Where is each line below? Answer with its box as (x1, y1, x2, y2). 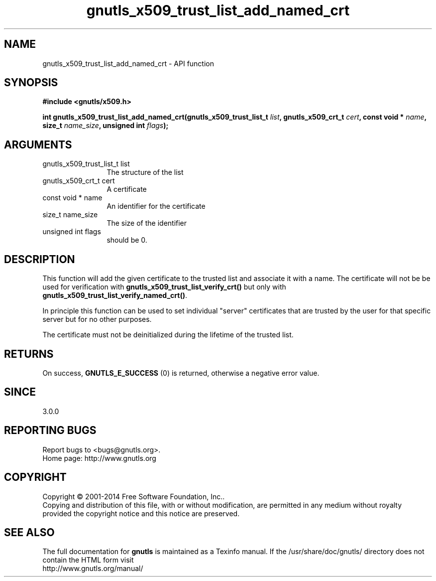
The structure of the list (107, 168, 184, 177)
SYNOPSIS (4, 76, 58, 89)
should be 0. (107, 236, 147, 245)
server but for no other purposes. (42, 315, 152, 324)
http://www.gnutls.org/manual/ (42, 564, 143, 573)
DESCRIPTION (4, 253, 75, 266)
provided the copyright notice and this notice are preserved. (42, 509, 240, 518)
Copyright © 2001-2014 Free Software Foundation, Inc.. (42, 492, 225, 501)
